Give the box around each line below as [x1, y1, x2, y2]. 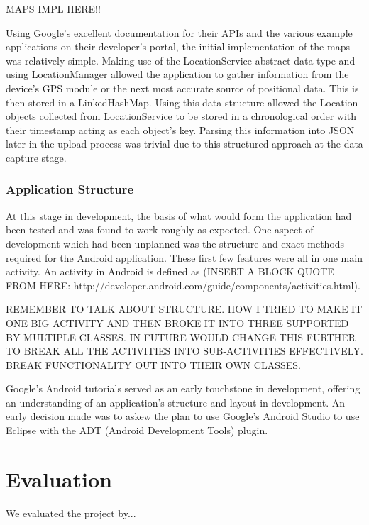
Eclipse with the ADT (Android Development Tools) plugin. [6, 423, 268, 438]
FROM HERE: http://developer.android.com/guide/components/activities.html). [6, 277, 360, 292]
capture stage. [6, 150, 67, 165]
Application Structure [6, 180, 134, 198]
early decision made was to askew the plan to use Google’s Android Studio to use [6, 409, 360, 424]
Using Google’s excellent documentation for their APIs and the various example [6, 25, 353, 40]
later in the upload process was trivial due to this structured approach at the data [6, 136, 363, 151]
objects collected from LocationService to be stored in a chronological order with [6, 109, 357, 123]
